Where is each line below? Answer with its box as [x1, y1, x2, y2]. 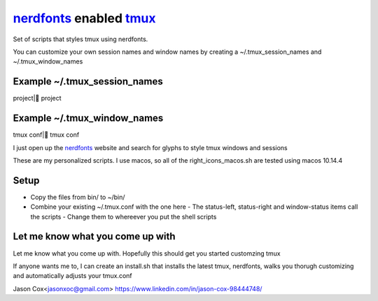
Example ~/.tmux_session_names [13, 75, 164, 87]
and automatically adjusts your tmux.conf [13, 272, 132, 280]
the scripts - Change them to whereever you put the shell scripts [30, 212, 217, 221]
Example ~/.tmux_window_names [13, 112, 164, 124]
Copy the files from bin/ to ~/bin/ [30, 193, 125, 201]
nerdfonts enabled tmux [13, 10, 157, 26]
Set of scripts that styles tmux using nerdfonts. [13, 35, 148, 43]
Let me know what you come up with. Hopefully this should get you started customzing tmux [13, 249, 281, 258]
